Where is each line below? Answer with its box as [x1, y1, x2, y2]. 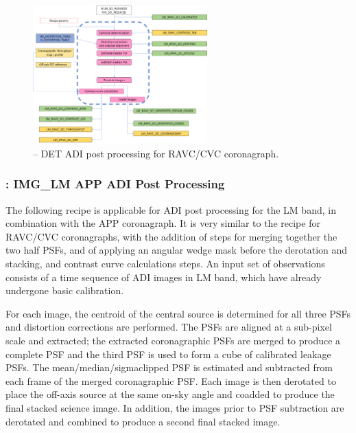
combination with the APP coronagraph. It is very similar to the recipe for [5, 216, 320, 230]
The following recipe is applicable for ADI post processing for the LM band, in [5, 202, 336, 216]
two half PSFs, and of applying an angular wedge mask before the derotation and [5, 243, 348, 257]
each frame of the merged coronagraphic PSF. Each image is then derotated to [5, 373, 336, 388]
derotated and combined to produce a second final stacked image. [5, 414, 281, 428]
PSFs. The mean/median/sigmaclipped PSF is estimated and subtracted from [5, 360, 333, 375]
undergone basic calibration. [5, 283, 124, 298]
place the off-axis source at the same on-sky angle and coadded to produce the [5, 387, 335, 401]
